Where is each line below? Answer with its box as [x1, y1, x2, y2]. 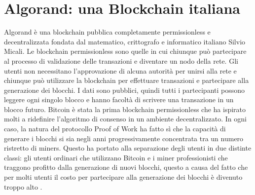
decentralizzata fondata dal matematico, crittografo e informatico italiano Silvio [4, 36, 246, 46]
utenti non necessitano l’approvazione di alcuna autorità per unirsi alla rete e [4, 65, 237, 76]
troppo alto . [4, 181, 42, 192]
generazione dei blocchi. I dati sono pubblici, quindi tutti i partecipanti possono [4, 84, 245, 95]
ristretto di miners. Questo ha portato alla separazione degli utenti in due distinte [4, 143, 252, 153]
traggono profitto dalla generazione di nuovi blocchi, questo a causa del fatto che [4, 162, 248, 172]
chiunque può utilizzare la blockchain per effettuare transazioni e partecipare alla [4, 75, 249, 85]
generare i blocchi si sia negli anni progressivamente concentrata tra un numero [4, 133, 244, 143]
